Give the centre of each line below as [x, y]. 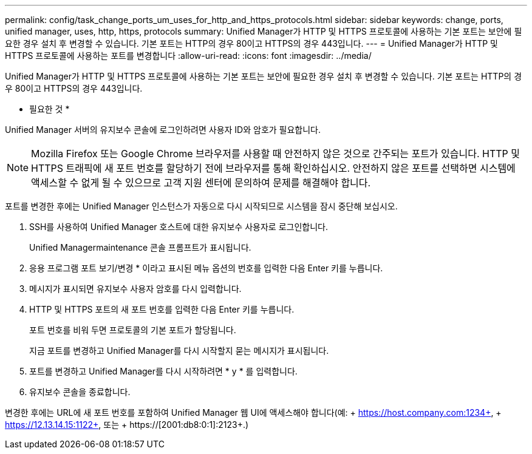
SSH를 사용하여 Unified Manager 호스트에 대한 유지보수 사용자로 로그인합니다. [179, 227]
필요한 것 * [49, 109]
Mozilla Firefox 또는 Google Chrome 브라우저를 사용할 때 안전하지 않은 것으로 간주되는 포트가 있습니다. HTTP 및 [276, 154]
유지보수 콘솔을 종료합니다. [80, 392]
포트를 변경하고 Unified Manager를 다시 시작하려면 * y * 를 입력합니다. [163, 371]
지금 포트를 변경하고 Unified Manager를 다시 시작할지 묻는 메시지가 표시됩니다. [179, 351]
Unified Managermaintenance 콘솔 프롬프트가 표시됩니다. [140, 247]
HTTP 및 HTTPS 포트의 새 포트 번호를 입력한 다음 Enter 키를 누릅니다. [162, 309]
